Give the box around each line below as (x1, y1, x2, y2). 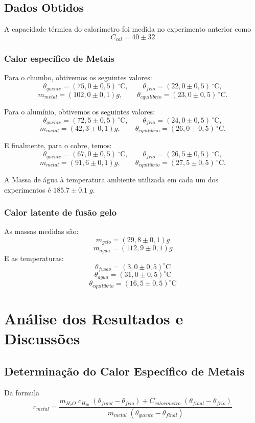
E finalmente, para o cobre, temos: (4, 140, 112, 151)
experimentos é (4, 184, 51, 195)
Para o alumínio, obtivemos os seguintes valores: (4, 106, 155, 116)
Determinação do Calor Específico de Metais (4, 363, 245, 379)
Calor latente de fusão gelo (4, 206, 117, 219)
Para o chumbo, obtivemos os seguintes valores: (4, 72, 152, 83)
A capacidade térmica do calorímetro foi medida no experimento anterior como (4, 24, 251, 34)
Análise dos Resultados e (4, 308, 183, 329)
